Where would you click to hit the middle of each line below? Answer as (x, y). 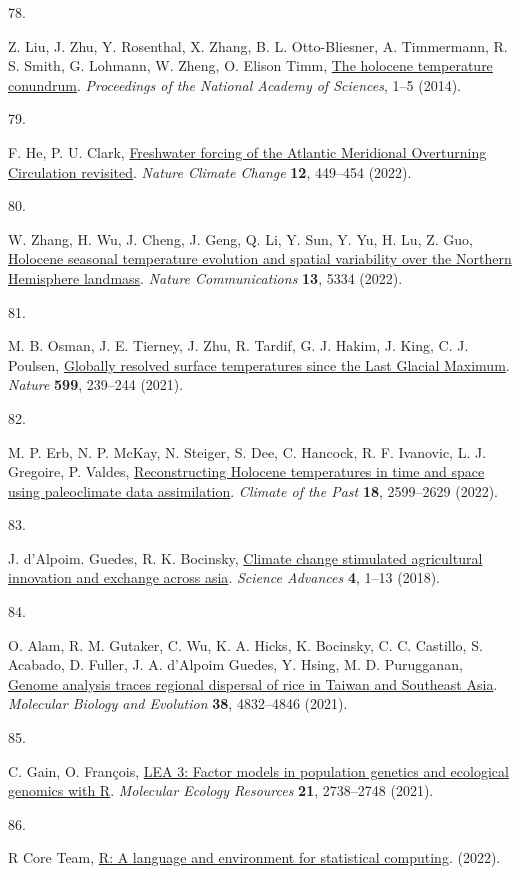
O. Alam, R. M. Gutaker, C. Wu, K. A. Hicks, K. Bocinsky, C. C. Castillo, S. (245, 644)
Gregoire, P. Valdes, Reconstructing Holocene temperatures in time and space (246, 471)
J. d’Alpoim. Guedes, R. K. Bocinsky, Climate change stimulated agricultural (245, 557)
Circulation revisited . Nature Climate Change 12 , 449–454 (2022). (210, 171)
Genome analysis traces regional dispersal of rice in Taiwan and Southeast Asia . (253, 683)
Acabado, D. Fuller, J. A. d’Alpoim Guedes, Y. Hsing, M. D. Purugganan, (235, 664)
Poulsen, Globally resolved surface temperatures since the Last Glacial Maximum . (259, 364)
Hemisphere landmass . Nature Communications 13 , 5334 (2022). (205, 277)
